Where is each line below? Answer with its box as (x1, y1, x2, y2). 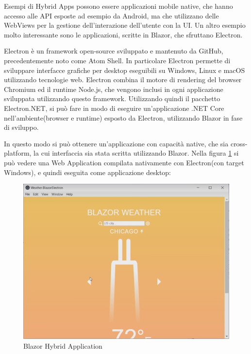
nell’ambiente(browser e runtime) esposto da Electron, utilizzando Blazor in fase (4, 112, 243, 123)
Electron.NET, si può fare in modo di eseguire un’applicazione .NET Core (4, 103, 224, 113)
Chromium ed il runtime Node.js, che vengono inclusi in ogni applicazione (4, 84, 223, 94)
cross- (230, 138, 248, 148)
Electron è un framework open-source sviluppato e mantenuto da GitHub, (4, 46, 223, 56)
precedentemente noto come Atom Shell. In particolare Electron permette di (4, 55, 231, 65)
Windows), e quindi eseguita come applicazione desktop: (4, 167, 171, 177)
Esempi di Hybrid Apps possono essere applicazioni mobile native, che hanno (4, 1, 233, 11)
